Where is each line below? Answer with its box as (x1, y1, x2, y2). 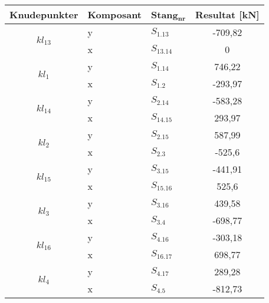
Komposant (87, 8, 142, 21)
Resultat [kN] (195, 8, 260, 21)
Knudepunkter (9, 8, 78, 21)
